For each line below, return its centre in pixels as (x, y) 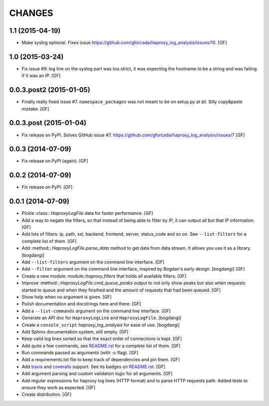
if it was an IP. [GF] (41, 76)
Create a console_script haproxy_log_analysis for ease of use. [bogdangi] (101, 325)
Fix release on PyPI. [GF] (47, 187)
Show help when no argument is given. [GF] (67, 297)
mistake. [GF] (35, 109)
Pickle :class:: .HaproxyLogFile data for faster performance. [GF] (87, 213)
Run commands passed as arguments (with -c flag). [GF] (80, 353)
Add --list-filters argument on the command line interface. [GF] (93, 262)
